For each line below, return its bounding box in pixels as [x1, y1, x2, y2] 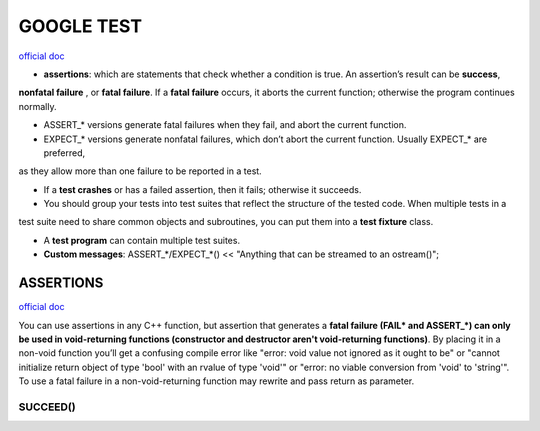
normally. [18, 100, 57, 112]
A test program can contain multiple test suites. [43, 234, 240, 246]
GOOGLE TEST [18, 15, 143, 37]
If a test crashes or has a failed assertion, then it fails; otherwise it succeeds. [43, 183, 362, 195]
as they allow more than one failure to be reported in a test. [18, 165, 262, 177]
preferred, [43, 146, 86, 159]
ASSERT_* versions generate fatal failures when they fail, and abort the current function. [43, 119, 407, 131]
